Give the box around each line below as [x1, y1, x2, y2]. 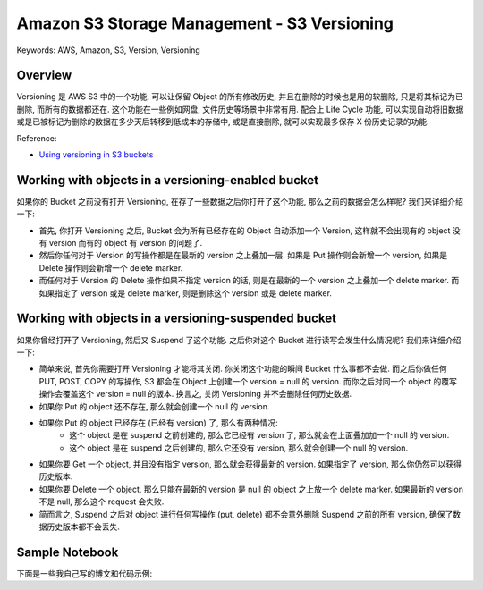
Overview [16, 68, 72, 83]
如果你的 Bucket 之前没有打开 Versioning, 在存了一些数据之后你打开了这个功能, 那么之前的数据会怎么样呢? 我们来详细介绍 [16, 196, 464, 206]
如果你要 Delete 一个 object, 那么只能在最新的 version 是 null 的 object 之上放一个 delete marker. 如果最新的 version [38, 484, 464, 494]
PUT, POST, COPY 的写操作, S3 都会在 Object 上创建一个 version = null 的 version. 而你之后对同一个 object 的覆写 [38, 375, 458, 386]
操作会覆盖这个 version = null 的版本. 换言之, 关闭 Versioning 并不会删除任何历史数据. [38, 389, 352, 400]
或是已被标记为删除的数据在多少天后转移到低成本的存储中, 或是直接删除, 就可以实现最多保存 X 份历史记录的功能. [16, 116, 429, 127]
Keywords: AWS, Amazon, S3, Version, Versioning [16, 45, 200, 55]
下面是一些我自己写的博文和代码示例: [16, 568, 153, 578]
